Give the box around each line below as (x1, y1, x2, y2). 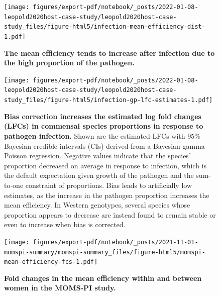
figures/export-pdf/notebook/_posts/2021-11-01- (33, 238, 198, 246)
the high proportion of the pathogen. (4, 57, 135, 68)
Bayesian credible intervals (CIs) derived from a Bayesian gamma (4, 140, 205, 151)
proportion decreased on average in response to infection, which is (4, 160, 207, 170)
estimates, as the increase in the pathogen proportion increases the (4, 189, 209, 200)
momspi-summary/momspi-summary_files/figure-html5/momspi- (4, 248, 205, 256)
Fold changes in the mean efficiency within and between (4, 272, 202, 283)
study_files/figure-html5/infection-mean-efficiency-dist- (4, 23, 205, 31)
